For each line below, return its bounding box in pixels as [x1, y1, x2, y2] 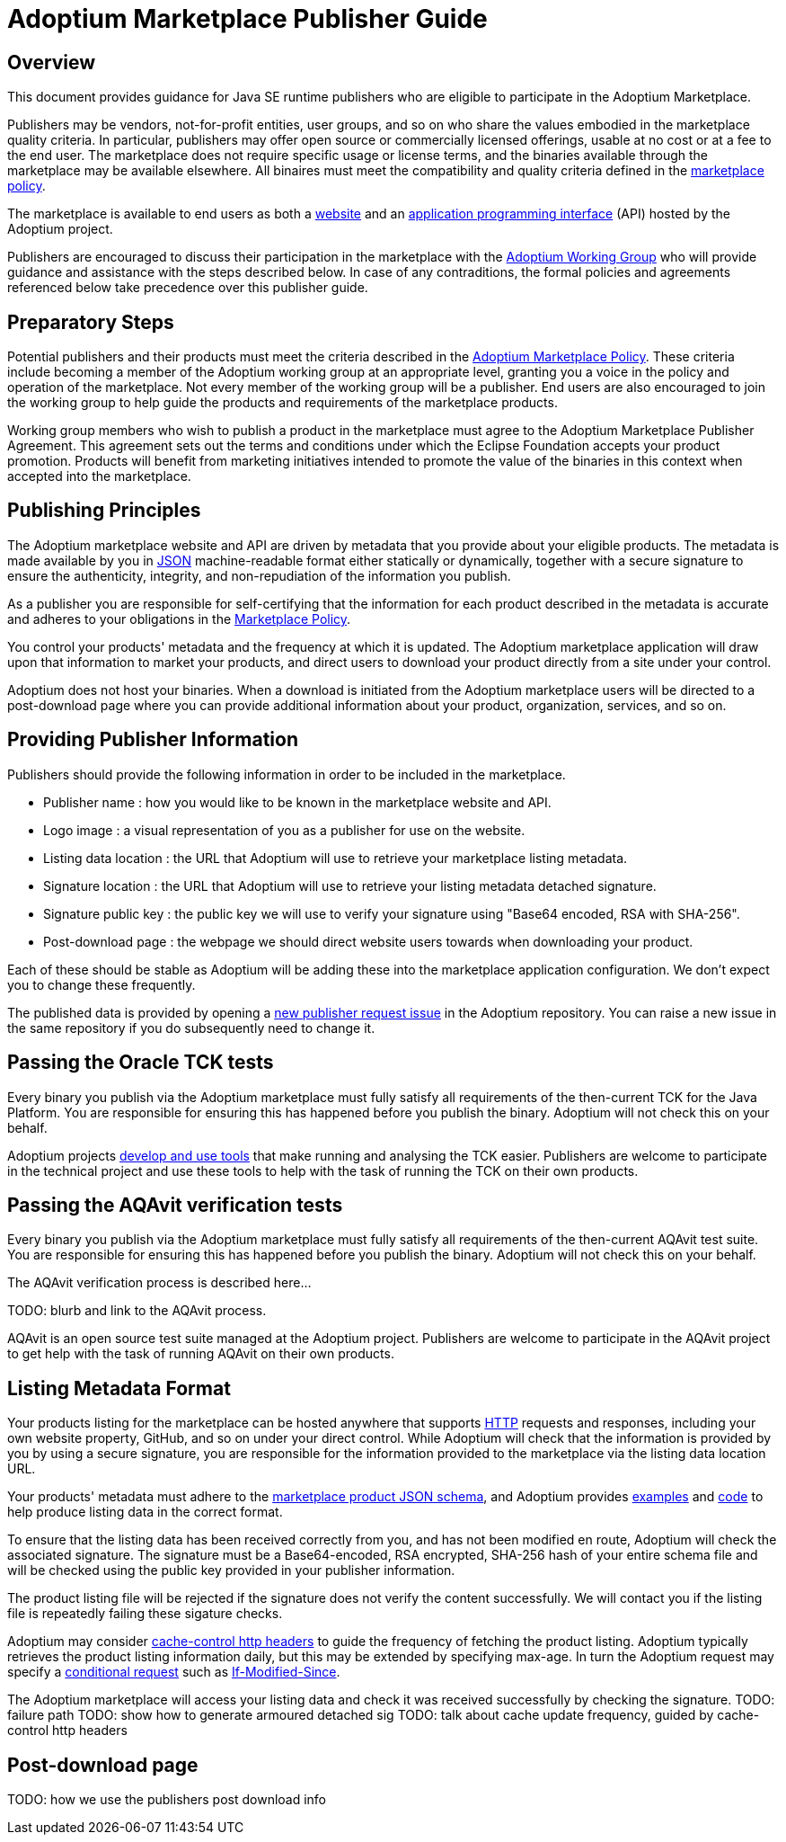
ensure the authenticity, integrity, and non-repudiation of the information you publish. [7, 567, 511, 583]
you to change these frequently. [7, 976, 196, 992]
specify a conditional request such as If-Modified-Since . [7, 1664, 340, 1680]
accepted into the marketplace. [7, 468, 191, 485]
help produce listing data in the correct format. [7, 1504, 283, 1520]
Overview [7, 50, 96, 74]
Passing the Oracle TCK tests [7, 1051, 274, 1074]
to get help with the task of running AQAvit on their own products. [7, 1346, 394, 1362]
